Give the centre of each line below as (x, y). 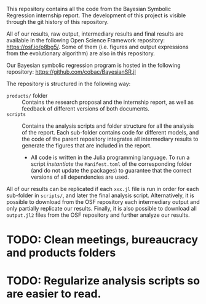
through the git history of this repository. (57, 22)
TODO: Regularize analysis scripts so (103, 281)
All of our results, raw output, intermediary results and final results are (95, 34)
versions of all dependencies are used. (80, 177)
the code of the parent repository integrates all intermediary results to (110, 139)
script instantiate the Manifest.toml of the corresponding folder (111, 164)
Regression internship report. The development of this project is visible (96, 15)
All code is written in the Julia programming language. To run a (110, 157)
